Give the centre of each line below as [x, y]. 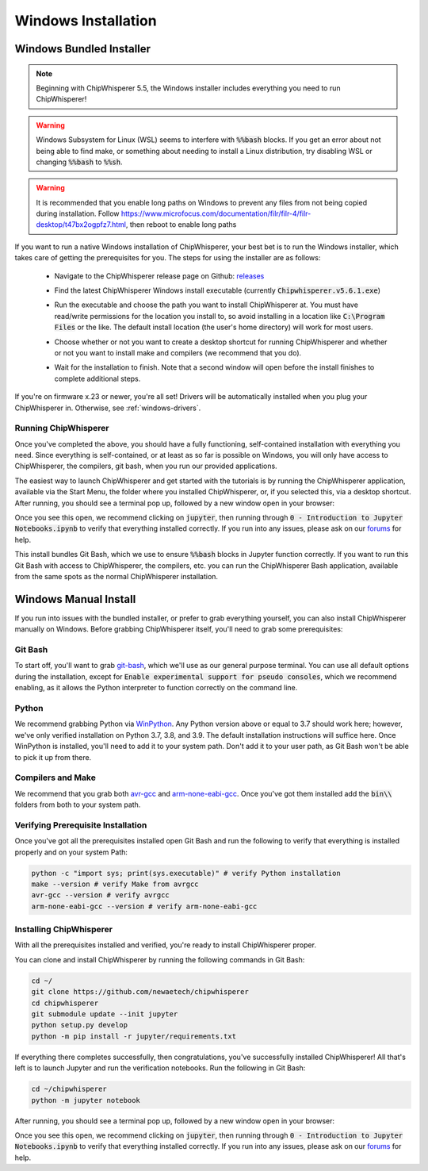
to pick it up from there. [53, 757]
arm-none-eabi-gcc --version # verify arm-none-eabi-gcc [144, 906]
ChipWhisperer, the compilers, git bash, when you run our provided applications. [146, 466]
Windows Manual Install [75, 599]
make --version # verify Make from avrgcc [115, 884]
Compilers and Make [55, 777]
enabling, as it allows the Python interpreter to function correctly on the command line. [156, 688]
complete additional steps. [97, 378]
